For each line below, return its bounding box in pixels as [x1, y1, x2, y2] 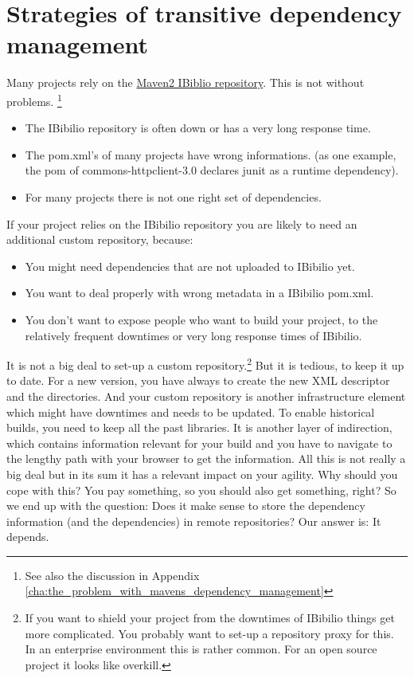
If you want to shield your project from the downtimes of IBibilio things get [25, 609, 395, 626]
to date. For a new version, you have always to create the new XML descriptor [6, 372, 390, 389]
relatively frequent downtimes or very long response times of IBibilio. [25, 327, 362, 343]
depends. [6, 528, 49, 545]
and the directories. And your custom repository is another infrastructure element [6, 387, 406, 404]
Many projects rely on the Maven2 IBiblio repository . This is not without [6, 74, 365, 91]
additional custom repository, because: [6, 231, 193, 248]
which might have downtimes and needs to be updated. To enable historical [6, 403, 375, 420]
